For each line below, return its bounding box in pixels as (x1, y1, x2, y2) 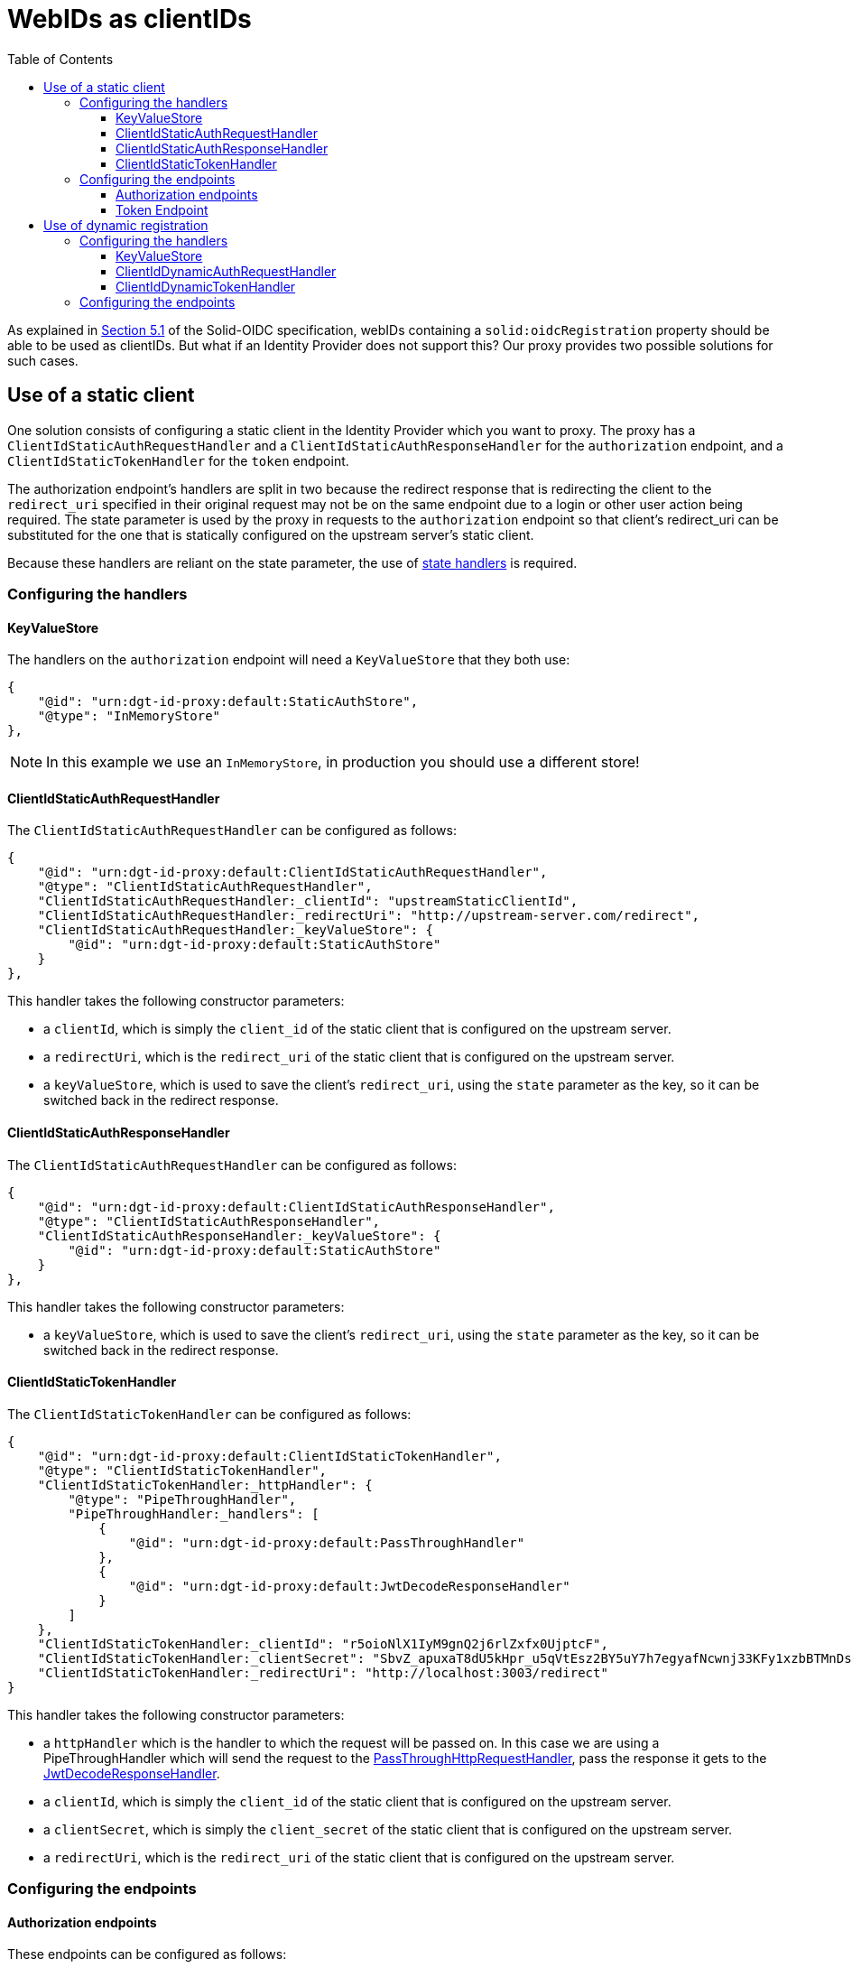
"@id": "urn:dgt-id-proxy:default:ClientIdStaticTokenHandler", (37, 1448, 502, 1463)
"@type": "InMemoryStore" (37, 709, 221, 724)
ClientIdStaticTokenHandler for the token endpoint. (7, 452, 349, 469)
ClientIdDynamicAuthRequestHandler (116, 263, 337, 279)
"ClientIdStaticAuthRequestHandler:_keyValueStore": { (37, 923, 434, 938)
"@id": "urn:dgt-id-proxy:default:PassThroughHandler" (128, 1535, 525, 1550)
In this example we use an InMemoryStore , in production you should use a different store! (46, 753, 640, 772)
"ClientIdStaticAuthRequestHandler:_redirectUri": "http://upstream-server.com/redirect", (37, 908, 700, 924)
